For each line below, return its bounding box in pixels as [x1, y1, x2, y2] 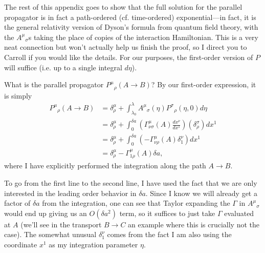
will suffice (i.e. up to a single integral [4, 62, 122, 72]
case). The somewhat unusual [4, 229, 97, 240]
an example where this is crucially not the [128, 219, 260, 229]
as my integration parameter [49, 239, 138, 249]
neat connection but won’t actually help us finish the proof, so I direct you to [4, 42, 247, 52]
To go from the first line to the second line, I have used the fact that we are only [4, 178, 257, 188]
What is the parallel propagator [4, 79, 104, 90]
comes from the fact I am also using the [107, 229, 232, 240]
